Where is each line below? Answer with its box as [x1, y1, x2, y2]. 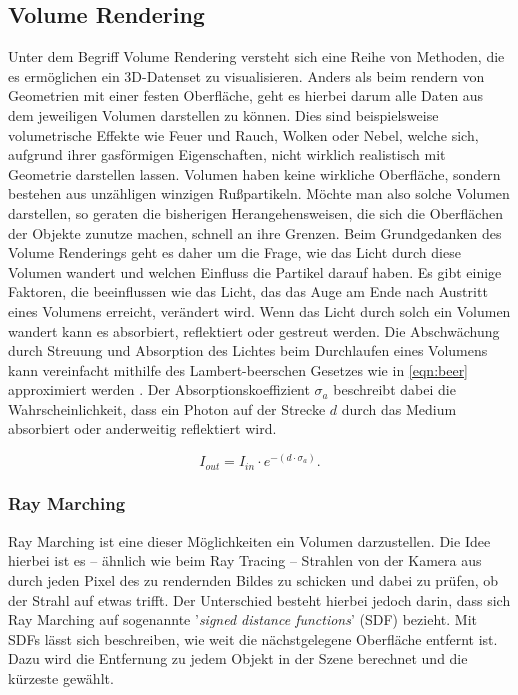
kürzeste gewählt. [8, 667, 114, 688]
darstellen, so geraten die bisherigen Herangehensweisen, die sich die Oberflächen [8, 202, 503, 223]
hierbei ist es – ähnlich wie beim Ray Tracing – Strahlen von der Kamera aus [8, 550, 482, 571]
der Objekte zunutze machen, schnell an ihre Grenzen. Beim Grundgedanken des [8, 222, 502, 243]
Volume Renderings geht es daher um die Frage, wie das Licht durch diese [8, 242, 461, 263]
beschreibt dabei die [333, 379, 456, 400]
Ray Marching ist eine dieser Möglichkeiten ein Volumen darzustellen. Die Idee [8, 530, 491, 551]
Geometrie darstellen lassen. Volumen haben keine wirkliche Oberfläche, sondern [8, 163, 501, 184]
